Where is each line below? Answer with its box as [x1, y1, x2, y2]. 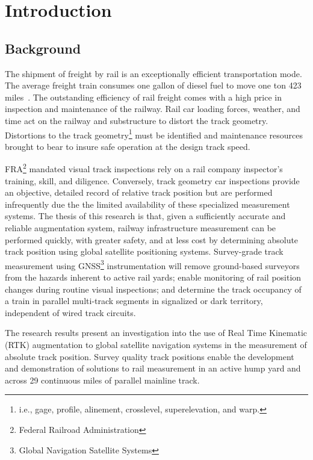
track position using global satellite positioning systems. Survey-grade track [5, 245, 284, 258]
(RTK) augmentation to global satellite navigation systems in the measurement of [5, 338, 307, 351]
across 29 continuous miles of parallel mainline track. [5, 373, 200, 386]
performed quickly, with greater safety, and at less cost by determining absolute [5, 233, 299, 246]
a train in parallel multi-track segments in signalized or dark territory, [5, 294, 263, 307]
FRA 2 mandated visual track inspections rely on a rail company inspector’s [5, 161, 283, 175]
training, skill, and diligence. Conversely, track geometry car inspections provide [5, 174, 300, 187]
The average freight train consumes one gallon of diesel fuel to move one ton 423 [5, 79, 302, 92]
